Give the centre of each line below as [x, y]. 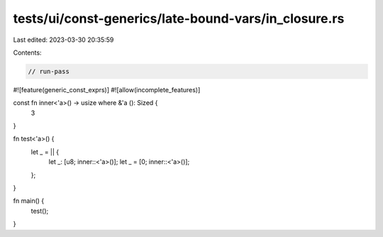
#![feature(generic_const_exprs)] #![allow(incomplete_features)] [107, 89]
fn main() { [29, 201]
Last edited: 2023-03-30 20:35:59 [63, 40]
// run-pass [49, 71]
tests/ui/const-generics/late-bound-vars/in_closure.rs [179, 18]
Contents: [27, 53]
